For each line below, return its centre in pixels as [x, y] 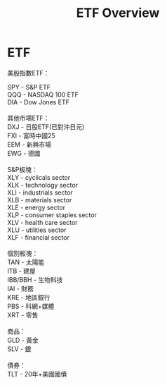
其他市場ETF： [28, 118]
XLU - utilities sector [37, 230]
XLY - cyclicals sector [39, 177]
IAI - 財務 [20, 288]
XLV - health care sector [43, 222]
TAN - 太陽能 [26, 262]
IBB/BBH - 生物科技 [35, 279]
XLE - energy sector [36, 207]
